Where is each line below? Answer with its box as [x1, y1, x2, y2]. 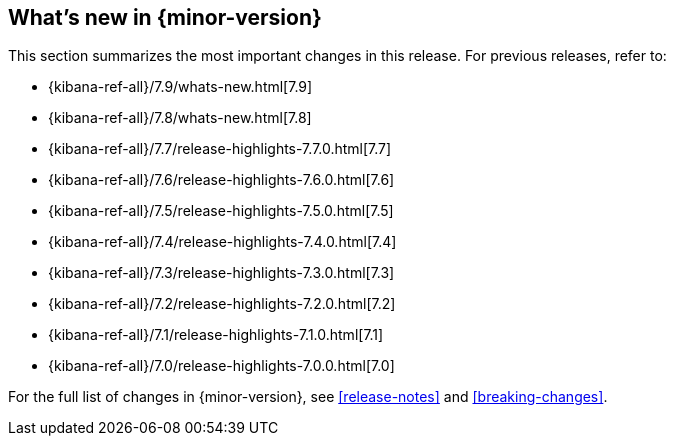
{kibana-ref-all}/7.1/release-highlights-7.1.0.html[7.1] [48, 326, 384, 344]
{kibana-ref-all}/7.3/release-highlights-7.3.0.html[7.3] [48, 264, 395, 282]
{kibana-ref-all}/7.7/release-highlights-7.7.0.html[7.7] [48, 140, 392, 158]
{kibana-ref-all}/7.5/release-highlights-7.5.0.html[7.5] [48, 202, 394, 220]
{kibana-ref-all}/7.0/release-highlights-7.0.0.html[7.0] [48, 357, 395, 375]
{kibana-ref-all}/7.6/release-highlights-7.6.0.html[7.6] [48, 171, 395, 189]
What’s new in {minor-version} [8, 5, 322, 30]
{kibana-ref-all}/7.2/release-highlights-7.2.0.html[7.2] [48, 295, 396, 313]
